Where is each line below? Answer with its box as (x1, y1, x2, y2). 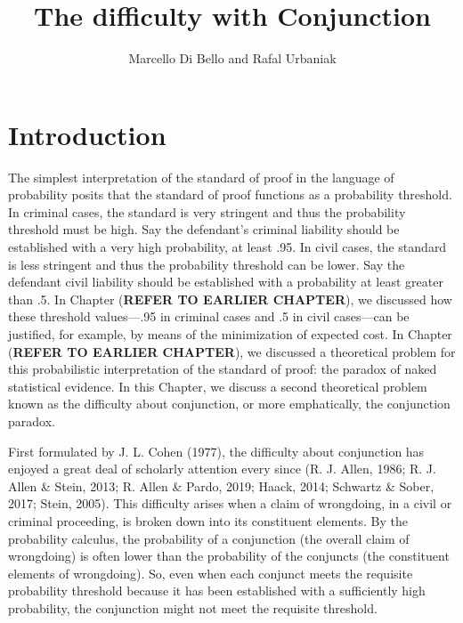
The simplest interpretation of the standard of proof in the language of (8, 167, 394, 186)
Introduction (8, 116, 167, 152)
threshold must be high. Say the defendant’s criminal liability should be (8, 220, 400, 239)
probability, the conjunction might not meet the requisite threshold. (8, 598, 378, 617)
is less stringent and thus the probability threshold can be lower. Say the (8, 255, 405, 273)
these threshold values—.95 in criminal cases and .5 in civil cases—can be (8, 307, 410, 326)
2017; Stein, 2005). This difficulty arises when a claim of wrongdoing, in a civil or (8, 494, 452, 513)
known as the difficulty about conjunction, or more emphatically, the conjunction (8, 394, 451, 413)
